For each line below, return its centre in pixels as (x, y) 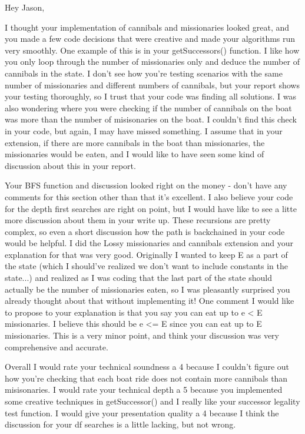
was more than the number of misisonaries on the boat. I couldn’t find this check (151, 119)
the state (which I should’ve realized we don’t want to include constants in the (146, 266)
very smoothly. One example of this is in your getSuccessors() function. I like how (152, 50)
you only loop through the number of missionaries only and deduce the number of (152, 62)
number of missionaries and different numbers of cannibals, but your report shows (152, 85)
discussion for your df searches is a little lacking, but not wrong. (120, 424)
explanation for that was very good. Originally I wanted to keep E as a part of (146, 254)
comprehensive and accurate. (57, 347)
